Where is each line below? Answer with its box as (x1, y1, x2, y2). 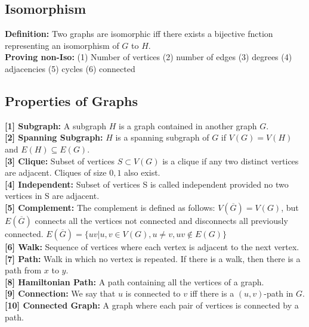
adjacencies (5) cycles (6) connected (5, 62, 135, 74)
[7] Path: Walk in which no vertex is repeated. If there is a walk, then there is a (5, 252, 301, 264)
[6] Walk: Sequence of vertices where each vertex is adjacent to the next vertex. (5, 240, 299, 253)
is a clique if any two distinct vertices (162, 154, 299, 167)
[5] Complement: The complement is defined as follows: (5, 201, 215, 213)
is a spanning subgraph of (115, 131, 209, 144)
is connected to (125, 287, 181, 300)
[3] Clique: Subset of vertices (5, 154, 115, 167)
